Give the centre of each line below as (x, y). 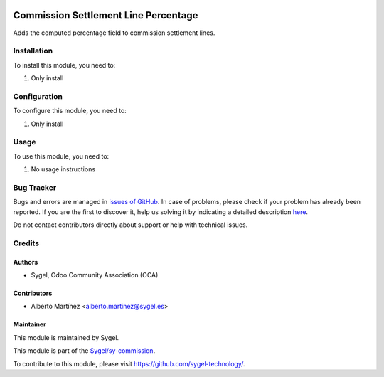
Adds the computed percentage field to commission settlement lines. (114, 33)
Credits (26, 243)
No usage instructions (63, 169)
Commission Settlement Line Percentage (106, 15)
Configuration (38, 96)
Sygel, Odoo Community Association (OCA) (95, 275)
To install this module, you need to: (64, 65)
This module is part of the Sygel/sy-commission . (84, 351)
